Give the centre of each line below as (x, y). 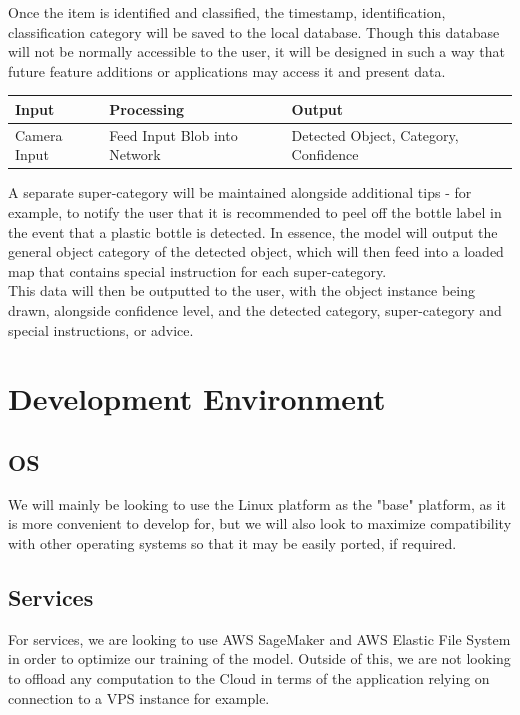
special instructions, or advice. (101, 329)
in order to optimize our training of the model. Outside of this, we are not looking (259, 658)
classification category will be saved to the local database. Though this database (254, 31)
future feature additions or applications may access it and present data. (227, 70)
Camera (39, 134)
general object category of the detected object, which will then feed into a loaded (256, 251)
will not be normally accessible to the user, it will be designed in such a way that (257, 51)
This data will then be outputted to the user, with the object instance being (241, 290)
